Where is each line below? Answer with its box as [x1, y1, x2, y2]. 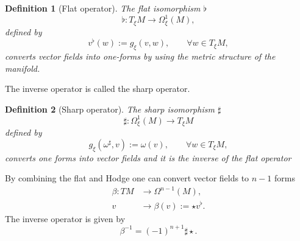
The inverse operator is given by [5, 212, 126, 225]
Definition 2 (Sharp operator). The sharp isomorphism [5, 102, 215, 115]
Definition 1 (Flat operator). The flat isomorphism [5, 2, 201, 14]
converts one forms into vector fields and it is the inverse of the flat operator [5, 151, 291, 164]
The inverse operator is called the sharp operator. [5, 82, 190, 95]
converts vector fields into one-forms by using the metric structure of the [5, 50, 276, 63]
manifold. [5, 61, 40, 74]
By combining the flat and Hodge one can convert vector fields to [5, 172, 249, 184]
